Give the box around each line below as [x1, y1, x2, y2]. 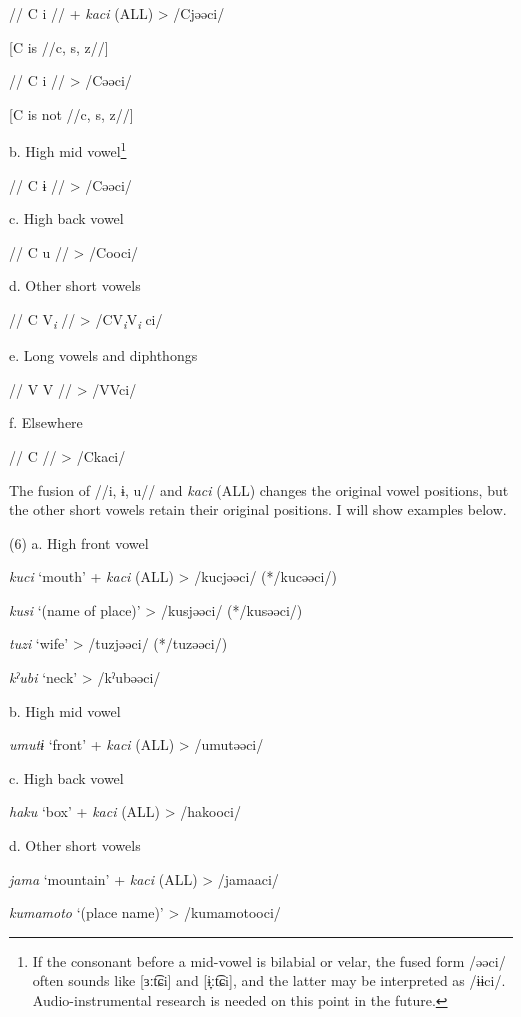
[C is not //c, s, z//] [9, 103, 134, 124]
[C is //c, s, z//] [9, 36, 109, 57]
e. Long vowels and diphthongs [9, 345, 198, 366]
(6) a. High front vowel [9, 532, 149, 553]
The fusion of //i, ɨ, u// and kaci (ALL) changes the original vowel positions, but [9, 479, 509, 500]
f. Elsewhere [9, 412, 83, 433]
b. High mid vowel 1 [9, 138, 127, 162]
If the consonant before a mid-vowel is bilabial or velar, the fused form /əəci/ [32, 950, 506, 971]
